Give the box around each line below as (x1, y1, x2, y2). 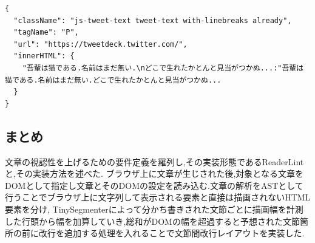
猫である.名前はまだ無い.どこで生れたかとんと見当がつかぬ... (5, 75, 222, 84)
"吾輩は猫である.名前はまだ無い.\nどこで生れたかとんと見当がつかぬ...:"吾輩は (22, 63, 304, 72)
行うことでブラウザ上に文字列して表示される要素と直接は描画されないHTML (5, 191, 311, 204)
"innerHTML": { (13, 52, 75, 61)
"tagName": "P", (13, 28, 79, 37)
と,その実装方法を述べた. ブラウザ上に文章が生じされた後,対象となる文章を (5, 167, 303, 180)
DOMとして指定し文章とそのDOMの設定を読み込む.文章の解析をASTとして (5, 179, 303, 191)
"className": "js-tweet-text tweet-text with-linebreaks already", (13, 16, 292, 25)
